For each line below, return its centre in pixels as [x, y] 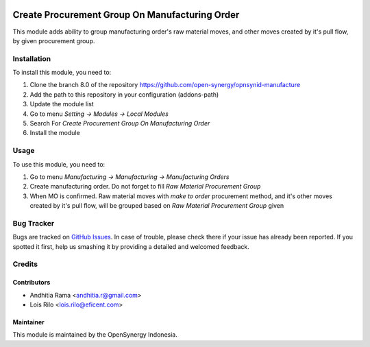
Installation [32, 58]
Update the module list [62, 104]
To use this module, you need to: [59, 164]
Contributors [32, 283]
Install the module [55, 133]
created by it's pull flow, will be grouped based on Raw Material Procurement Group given [157, 206]
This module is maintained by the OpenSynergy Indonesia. [95, 335]
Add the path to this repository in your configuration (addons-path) [124, 94]
